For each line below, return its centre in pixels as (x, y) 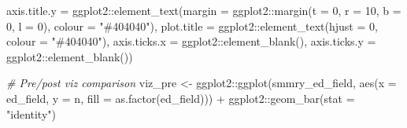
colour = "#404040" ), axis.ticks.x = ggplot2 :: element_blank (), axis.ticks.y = (191, 41)
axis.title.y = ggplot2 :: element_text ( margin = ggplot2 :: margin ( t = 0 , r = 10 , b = (204, 10)
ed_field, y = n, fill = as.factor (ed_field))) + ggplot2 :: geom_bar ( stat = (181, 98)
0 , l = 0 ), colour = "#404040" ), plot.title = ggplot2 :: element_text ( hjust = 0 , (192, 26)
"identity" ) (31, 113)
